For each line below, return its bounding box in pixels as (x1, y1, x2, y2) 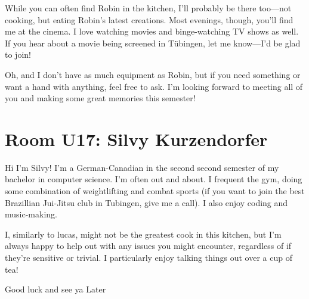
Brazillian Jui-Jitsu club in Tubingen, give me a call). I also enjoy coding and (5, 196, 288, 208)
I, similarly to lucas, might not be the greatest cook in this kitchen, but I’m (5, 228, 282, 240)
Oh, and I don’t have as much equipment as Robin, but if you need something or (5, 68, 301, 80)
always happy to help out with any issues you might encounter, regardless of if (5, 239, 292, 252)
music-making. (5, 208, 57, 220)
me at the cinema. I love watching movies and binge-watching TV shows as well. (5, 25, 299, 38)
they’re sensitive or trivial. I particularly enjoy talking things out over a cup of (5, 251, 292, 264)
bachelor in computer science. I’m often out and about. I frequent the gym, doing (5, 173, 302, 185)
